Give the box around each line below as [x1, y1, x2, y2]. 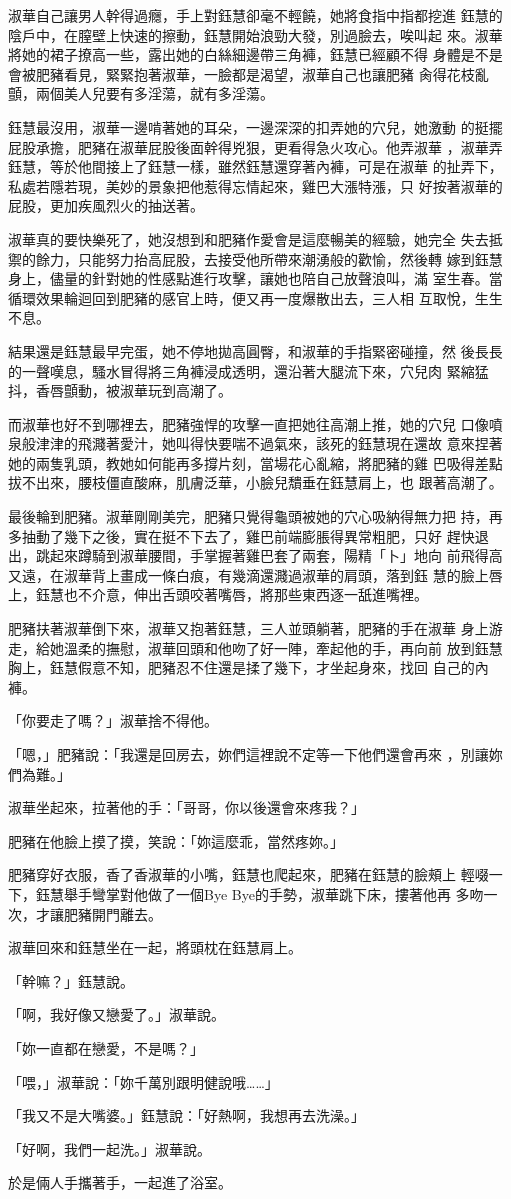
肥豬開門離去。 [63, 903, 162, 924]
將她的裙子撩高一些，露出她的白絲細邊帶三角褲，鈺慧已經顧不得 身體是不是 [8, 44, 503, 65]
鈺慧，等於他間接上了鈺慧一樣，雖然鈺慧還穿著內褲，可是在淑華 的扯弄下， [8, 156, 503, 177]
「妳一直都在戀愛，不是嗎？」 [8, 1037, 204, 1058]
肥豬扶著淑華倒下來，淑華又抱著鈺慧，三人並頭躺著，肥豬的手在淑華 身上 [8, 618, 489, 639]
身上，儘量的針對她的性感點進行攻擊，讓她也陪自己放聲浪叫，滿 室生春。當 [8, 268, 503, 289]
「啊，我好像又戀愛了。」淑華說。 [8, 1004, 225, 1025]
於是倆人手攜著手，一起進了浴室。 [8, 1172, 232, 1193]
